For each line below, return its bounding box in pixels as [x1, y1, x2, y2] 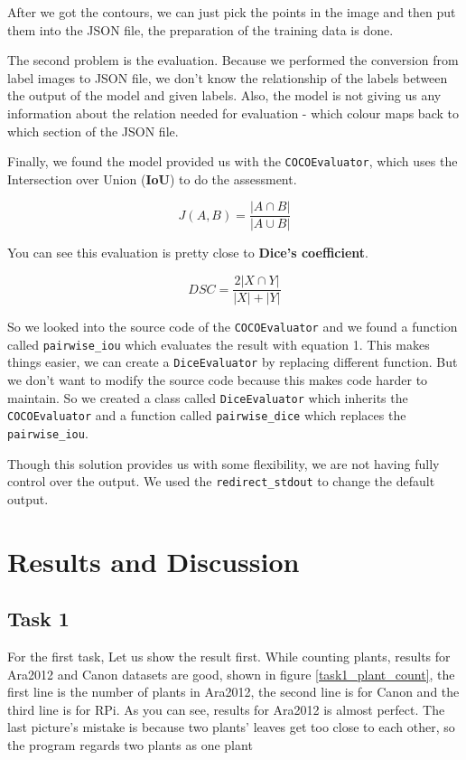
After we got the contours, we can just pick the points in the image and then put [7, 3, 456, 21]
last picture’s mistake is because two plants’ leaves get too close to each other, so [7, 718, 455, 737]
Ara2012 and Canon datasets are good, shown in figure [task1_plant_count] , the [7, 664, 455, 683]
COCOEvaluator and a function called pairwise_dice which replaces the [7, 406, 406, 425]
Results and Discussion [7, 542, 300, 579]
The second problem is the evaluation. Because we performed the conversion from [7, 51, 459, 70]
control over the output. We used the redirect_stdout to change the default [7, 472, 435, 491]
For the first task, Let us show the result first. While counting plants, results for [7, 647, 451, 666]
